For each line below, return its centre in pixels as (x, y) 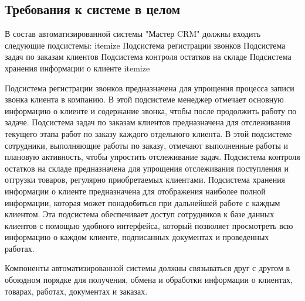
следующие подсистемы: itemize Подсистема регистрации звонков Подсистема (145, 45)
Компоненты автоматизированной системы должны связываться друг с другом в (148, 268)
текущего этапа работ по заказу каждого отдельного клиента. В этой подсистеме (148, 133)
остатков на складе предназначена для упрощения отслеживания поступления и (147, 168)
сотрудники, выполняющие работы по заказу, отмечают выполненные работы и (146, 145)
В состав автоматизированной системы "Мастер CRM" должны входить (133, 34)
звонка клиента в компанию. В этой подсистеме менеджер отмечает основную (144, 99)
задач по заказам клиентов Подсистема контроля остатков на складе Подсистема (148, 57)
